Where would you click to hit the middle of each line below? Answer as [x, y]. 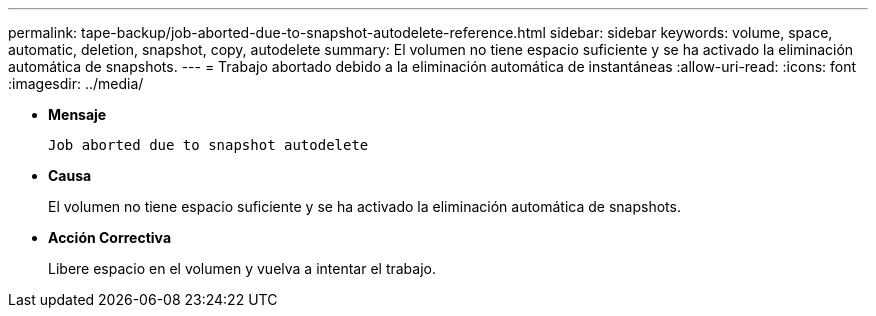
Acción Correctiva [110, 237]
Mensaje [77, 114]
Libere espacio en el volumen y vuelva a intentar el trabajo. [242, 268]
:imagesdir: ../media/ [76, 83]
